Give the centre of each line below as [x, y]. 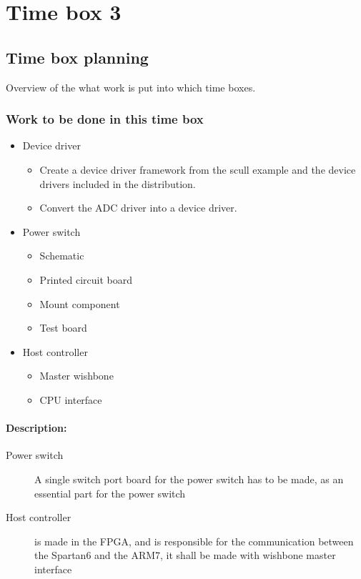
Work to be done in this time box [105, 119]
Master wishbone [76, 376]
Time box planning [77, 57]
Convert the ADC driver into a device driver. [138, 208]
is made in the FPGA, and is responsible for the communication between [194, 541]
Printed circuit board [86, 279]
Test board [63, 328]
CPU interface [71, 399]
